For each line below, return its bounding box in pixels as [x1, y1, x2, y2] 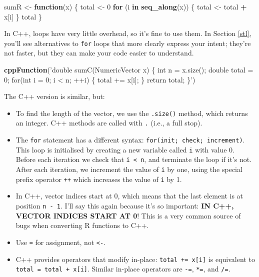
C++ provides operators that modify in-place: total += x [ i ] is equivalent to [15, 253, 255, 264]
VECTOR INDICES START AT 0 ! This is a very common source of [15, 210, 241, 220]
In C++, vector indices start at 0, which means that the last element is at [15, 190, 243, 201]
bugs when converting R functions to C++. [15, 220, 149, 230]
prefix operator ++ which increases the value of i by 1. [15, 173, 182, 184]
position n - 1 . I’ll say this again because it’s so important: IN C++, [15, 200, 234, 210]
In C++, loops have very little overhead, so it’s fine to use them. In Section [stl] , [4, 28, 251, 38]
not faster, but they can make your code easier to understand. [4, 47, 194, 58]
